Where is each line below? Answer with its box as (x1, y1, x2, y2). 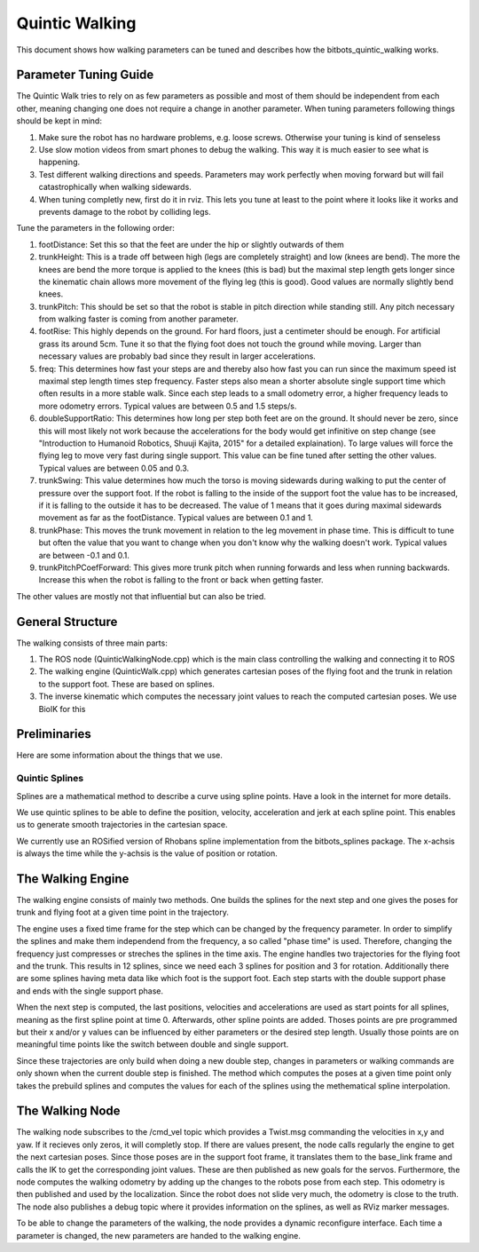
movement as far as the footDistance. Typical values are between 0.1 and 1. (38, 512, 314, 523)
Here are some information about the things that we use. (16, 750, 224, 761)
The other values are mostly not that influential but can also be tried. (16, 590, 266, 601)
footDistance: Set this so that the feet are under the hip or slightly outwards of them (38, 239, 345, 250)
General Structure (16, 614, 118, 630)
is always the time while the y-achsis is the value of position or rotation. (16, 848, 279, 859)
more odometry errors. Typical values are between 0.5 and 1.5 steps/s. (38, 400, 297, 411)
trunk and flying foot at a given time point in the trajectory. (16, 907, 230, 918)
